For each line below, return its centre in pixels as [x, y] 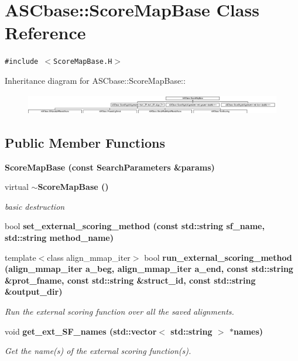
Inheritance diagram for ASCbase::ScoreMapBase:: [95, 80]
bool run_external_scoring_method [218, 257]
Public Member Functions [85, 142]
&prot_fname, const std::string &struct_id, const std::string [130, 280]
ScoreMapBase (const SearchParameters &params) [110, 167]
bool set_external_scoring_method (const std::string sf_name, [135, 226]
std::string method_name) [59, 238]
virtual [17, 187]
